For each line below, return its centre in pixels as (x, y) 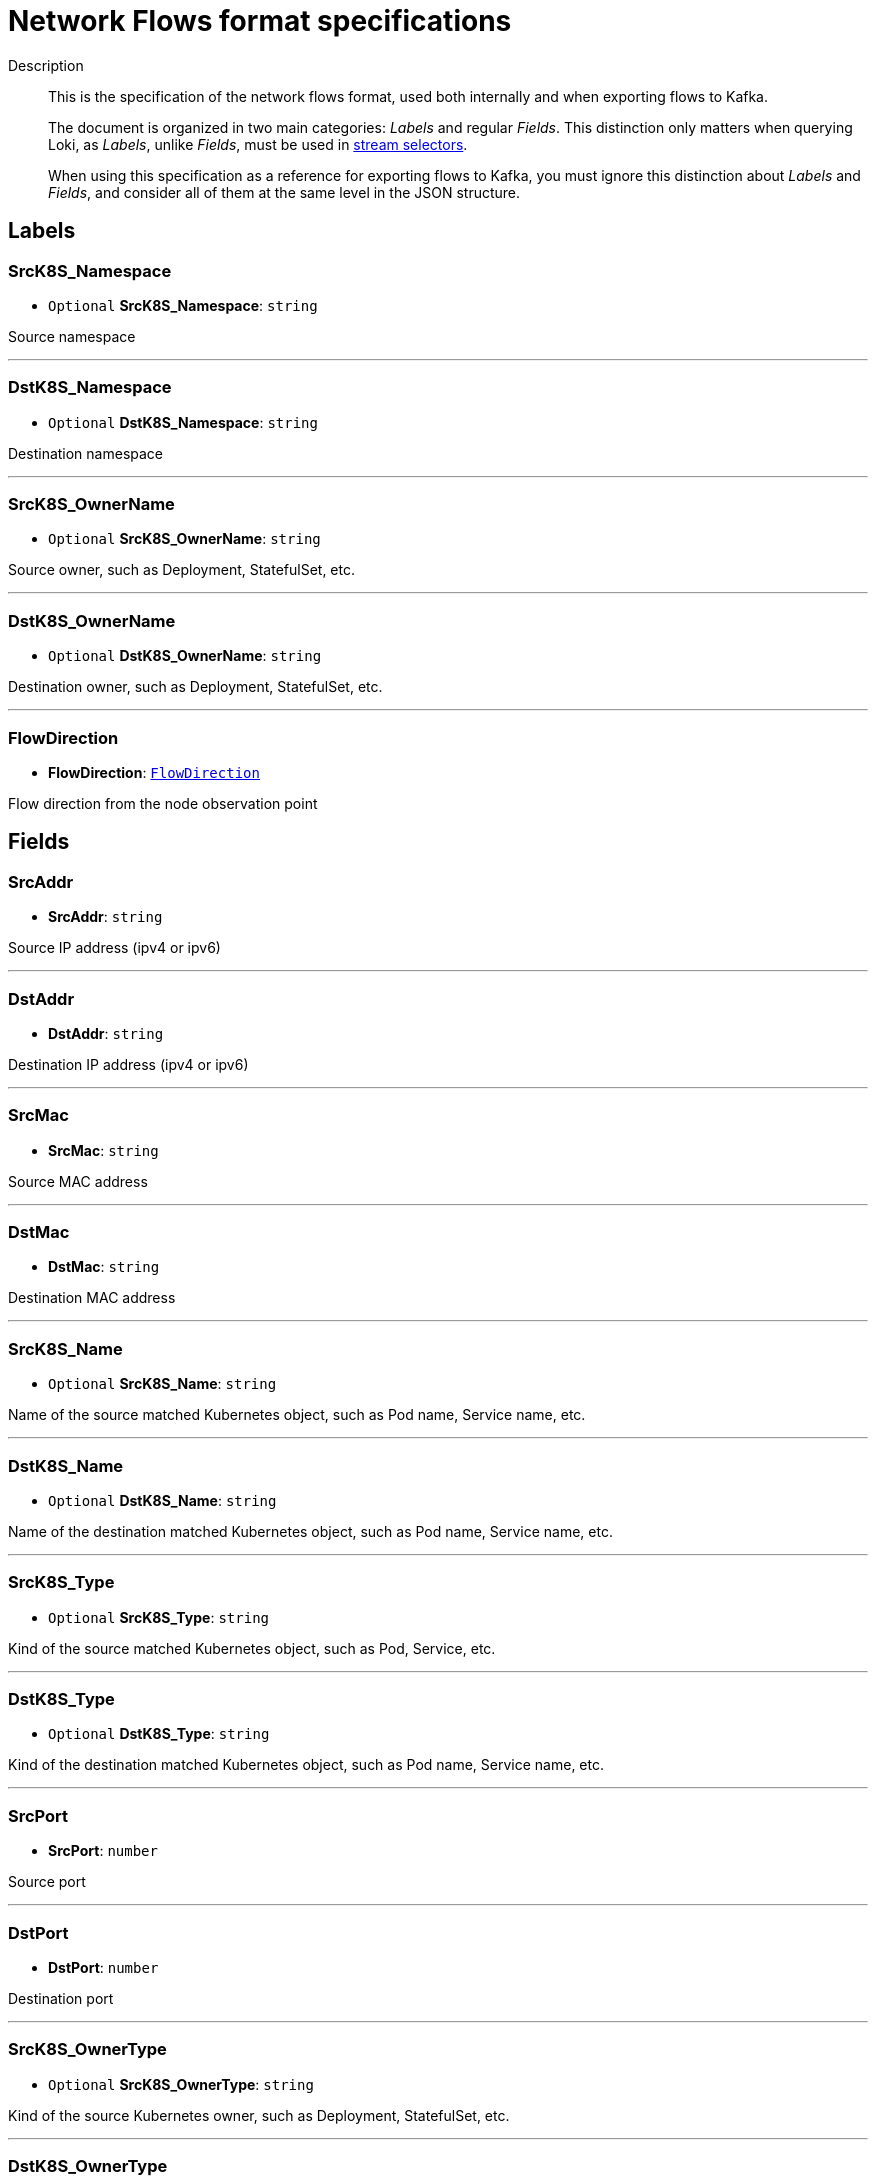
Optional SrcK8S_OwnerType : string (181, 2084)
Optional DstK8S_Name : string (162, 1500)
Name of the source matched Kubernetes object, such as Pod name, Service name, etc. (297, 1415)
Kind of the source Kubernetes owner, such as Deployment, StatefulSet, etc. (259, 2115)
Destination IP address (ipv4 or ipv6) (128, 1064)
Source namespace (72, 336)
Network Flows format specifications (260, 21)
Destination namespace (86, 453)
